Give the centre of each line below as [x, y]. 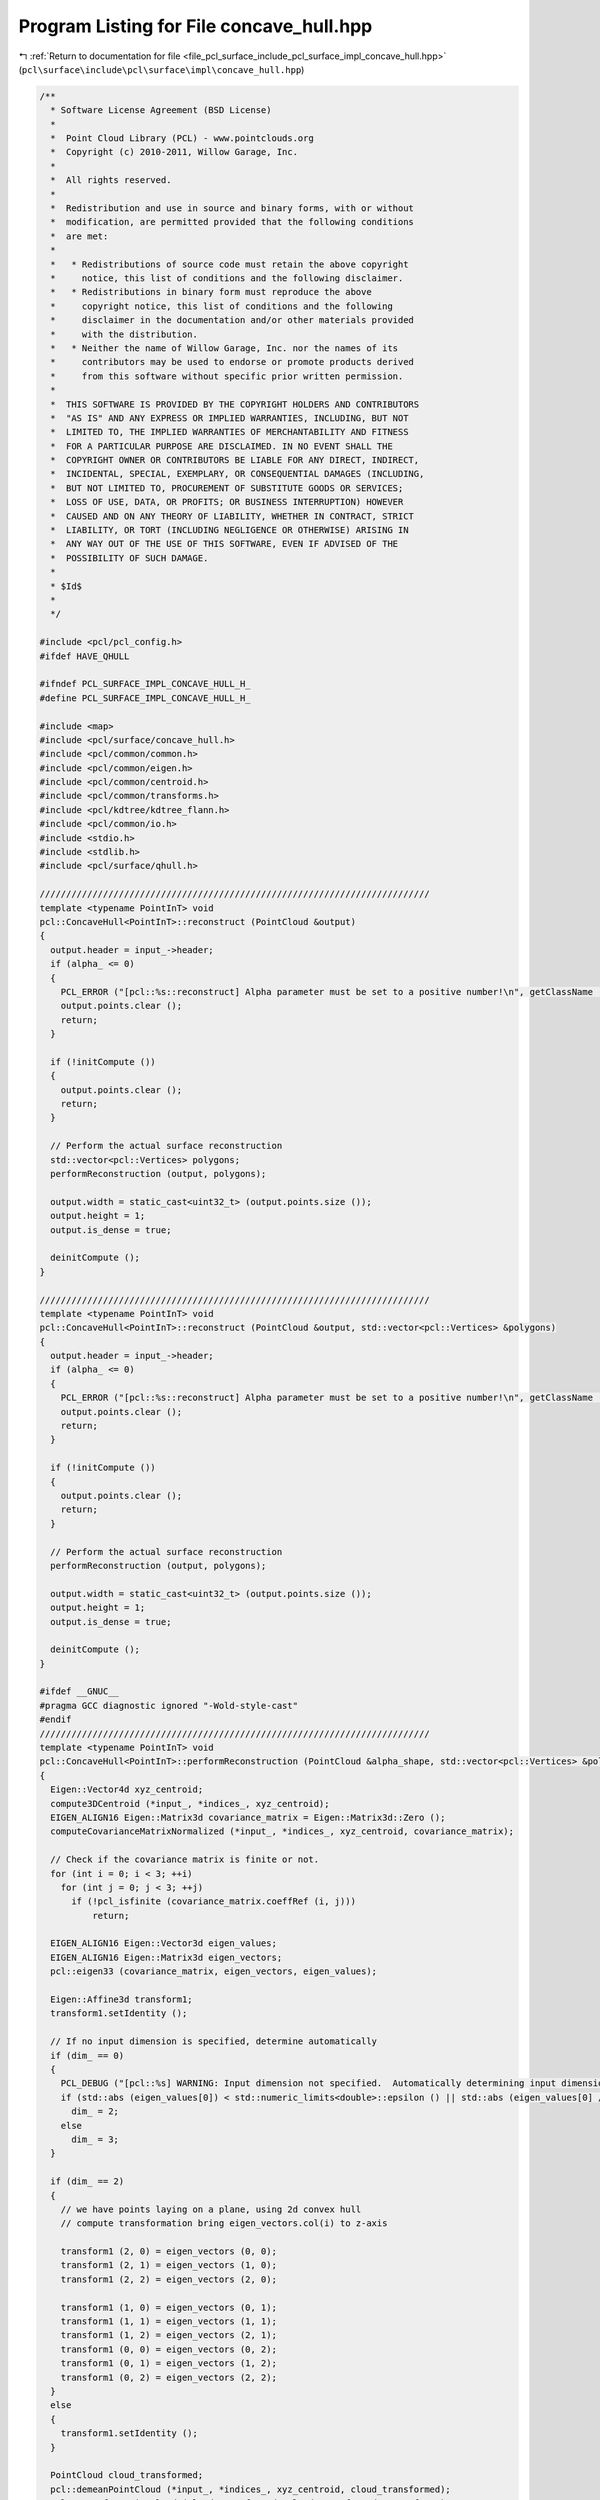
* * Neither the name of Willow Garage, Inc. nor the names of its [224, 348]
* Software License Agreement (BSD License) [161, 110]
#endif [55, 1719]
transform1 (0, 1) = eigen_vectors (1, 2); [168, 2363]
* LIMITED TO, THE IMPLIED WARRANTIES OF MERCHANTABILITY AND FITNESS [229, 432]
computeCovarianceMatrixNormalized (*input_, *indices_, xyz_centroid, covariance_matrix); [282, 1831]
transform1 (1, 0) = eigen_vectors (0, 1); [168, 2307]
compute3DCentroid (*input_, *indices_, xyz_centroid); [190, 1803]
